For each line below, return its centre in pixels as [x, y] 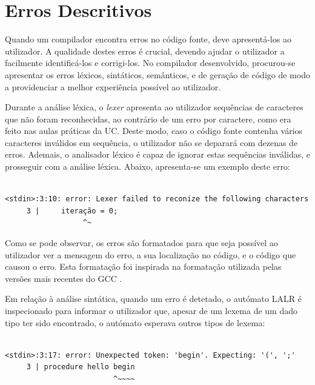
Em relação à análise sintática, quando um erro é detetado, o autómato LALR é [153, 299]
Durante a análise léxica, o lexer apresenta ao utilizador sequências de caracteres [154, 107]
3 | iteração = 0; [72, 211]
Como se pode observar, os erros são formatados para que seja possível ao [141, 243]
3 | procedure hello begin [81, 367]
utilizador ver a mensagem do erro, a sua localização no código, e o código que [151, 254]
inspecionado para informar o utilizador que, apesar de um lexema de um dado [151, 310]
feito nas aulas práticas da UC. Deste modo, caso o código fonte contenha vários [154, 131]
